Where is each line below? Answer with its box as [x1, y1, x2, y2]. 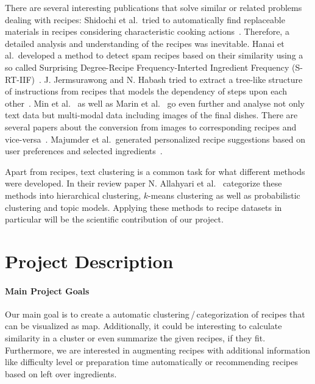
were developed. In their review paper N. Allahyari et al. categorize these [5, 177, 282, 190]
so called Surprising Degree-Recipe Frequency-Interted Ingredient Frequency [5, 60, 289, 73]
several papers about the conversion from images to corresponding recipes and [5, 120, 297, 133]
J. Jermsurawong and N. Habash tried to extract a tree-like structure [44, 73, 303, 85]
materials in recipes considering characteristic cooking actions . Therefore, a [5, 25, 289, 38]
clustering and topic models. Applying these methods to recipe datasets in [5, 201, 282, 213]
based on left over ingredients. [5, 367, 117, 380]
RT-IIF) [5, 73, 35, 85]
